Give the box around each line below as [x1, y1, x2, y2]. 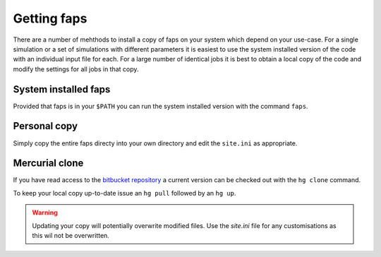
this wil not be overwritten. [32, 232, 109, 239]
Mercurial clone [13, 157, 84, 169]
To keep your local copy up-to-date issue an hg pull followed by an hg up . [13, 189, 236, 197]
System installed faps [13, 83, 111, 95]
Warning [32, 208, 58, 217]
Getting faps [13, 11, 87, 26]
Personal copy [13, 120, 78, 132]
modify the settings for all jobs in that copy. [13, 64, 139, 73]
